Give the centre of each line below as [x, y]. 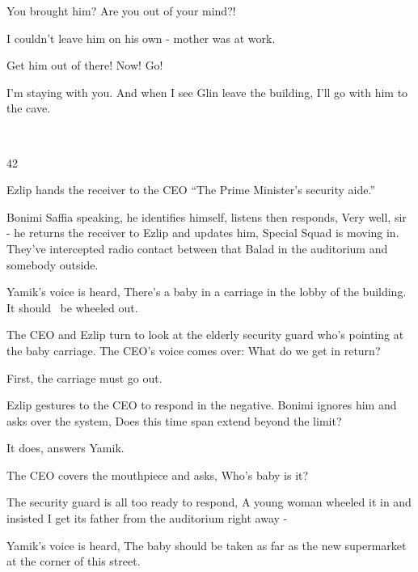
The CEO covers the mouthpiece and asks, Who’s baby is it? [158, 475]
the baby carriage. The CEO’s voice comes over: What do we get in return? [194, 350]
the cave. [29, 108]
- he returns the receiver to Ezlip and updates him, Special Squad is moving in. [203, 233]
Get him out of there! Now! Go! [85, 65]
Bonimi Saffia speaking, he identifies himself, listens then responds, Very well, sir [207, 216]
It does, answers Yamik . [65, 448]
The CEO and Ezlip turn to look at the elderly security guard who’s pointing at [205, 335]
